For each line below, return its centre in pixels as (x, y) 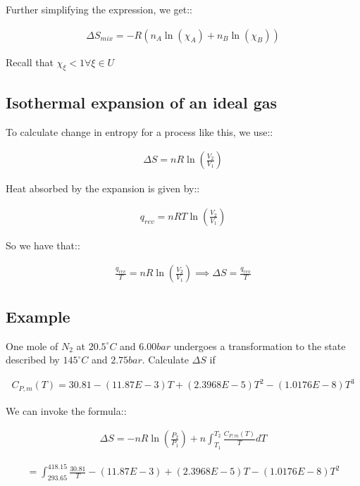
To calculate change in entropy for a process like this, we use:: (139, 131)
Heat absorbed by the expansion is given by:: (103, 188)
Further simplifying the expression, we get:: (99, 9)
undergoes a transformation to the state (260, 345)
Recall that (30, 62)
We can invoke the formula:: (66, 410)
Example (38, 316)
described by (33, 360)
